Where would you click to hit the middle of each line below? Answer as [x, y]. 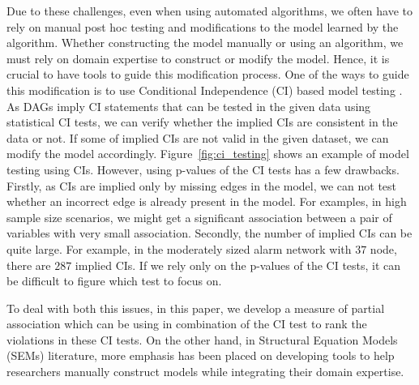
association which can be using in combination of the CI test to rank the [187, 324]
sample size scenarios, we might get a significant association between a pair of [199, 217]
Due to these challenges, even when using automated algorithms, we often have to [209, 11]
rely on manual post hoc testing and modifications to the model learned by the [203, 26]
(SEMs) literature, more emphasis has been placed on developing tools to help [201, 355]
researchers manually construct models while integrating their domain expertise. [205, 372]
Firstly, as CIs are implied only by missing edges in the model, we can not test [202, 185]
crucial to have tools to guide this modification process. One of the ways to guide [208, 74]
